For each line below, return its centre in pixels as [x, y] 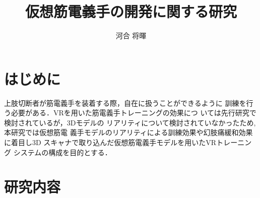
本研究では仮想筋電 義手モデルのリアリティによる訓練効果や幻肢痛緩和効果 [128, 132]
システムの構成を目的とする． [62, 152]
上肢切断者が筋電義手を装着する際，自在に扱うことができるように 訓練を [125, 103]
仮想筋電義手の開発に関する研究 [131, 11]
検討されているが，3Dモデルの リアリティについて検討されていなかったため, [130, 122]
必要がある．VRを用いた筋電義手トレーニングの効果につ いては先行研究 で [134, 113]
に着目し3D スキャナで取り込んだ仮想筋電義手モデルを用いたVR [110, 142]
